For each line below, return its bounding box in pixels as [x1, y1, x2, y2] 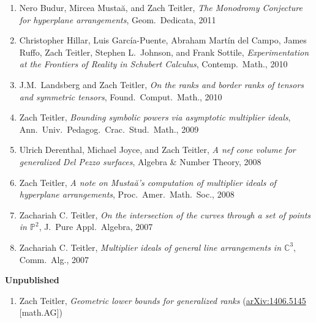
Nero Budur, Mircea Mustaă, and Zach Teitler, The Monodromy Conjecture [19, 1, 303, 13]
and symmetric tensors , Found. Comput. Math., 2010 [19, 90, 222, 103]
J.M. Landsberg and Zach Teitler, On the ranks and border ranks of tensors [19, 78, 304, 91]
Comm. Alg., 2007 [19, 253, 89, 265]
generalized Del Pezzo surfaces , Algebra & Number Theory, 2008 [19, 155, 261, 168]
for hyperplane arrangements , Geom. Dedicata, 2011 [19, 13, 216, 26]
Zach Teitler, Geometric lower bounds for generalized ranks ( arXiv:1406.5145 [19, 294, 306, 306]
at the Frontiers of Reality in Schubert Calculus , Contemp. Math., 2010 [19, 58, 288, 70]
